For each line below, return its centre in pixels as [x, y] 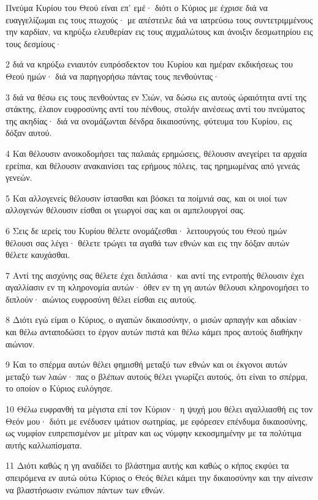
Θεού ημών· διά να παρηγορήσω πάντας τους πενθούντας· [112, 76]
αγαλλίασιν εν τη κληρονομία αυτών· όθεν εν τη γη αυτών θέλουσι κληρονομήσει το [157, 287]
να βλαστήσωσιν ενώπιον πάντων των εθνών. [85, 489]
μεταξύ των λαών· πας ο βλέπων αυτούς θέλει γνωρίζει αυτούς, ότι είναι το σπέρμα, [157, 376]
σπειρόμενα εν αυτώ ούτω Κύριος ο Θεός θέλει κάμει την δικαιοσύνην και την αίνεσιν [159, 477]
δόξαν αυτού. [29, 133]
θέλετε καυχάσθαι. [38, 255]
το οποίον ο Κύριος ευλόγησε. [59, 388]
